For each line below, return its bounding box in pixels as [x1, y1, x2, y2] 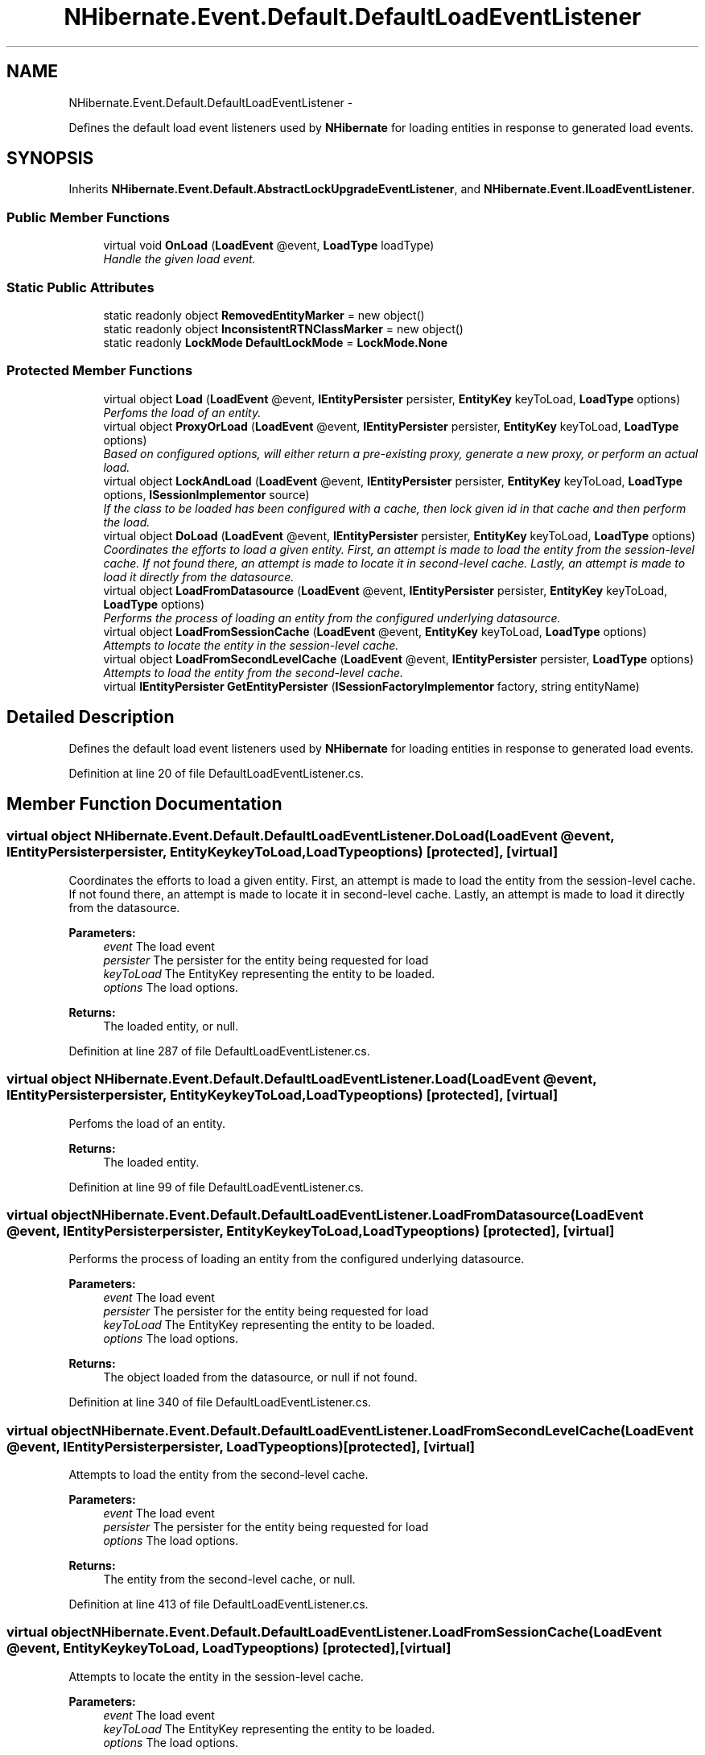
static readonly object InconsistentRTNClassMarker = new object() [103, 321, 464, 336]
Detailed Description [6, 707, 175, 728]
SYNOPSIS [6, 148, 94, 169]
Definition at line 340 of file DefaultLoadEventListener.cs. [68, 1395, 372, 1410]
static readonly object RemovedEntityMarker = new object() [103, 308, 425, 322]
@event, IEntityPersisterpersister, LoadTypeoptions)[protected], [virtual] [6, 1438, 476, 1455]
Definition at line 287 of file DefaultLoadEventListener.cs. [68, 1043, 370, 1058]
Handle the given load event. [103, 252, 256, 266]
